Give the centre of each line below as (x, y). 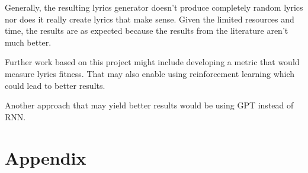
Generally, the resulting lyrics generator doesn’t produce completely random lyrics (154, 7)
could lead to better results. (55, 85)
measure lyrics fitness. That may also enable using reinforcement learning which (150, 73)
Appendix (46, 157)
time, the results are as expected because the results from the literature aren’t (147, 31)
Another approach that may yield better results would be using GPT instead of (149, 105)
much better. (28, 42)
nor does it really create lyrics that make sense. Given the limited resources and (150, 19)
